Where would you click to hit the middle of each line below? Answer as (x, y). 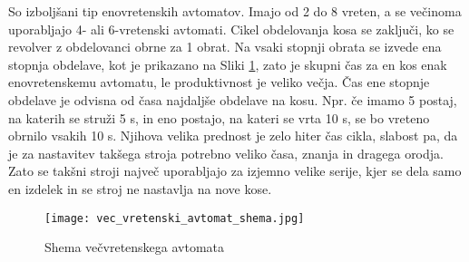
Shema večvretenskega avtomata (135, 247)
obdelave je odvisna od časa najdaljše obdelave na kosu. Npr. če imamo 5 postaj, (233, 99)
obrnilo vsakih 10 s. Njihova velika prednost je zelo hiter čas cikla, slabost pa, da (233, 136)
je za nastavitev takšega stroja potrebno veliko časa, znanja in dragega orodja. (226, 153)
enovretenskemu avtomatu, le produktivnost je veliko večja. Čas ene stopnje (219, 82)
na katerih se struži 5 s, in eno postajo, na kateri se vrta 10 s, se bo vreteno (219, 117)
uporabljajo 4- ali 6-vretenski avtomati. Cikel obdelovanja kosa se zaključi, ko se (231, 29)
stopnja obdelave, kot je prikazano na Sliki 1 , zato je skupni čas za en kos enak (228, 64)
